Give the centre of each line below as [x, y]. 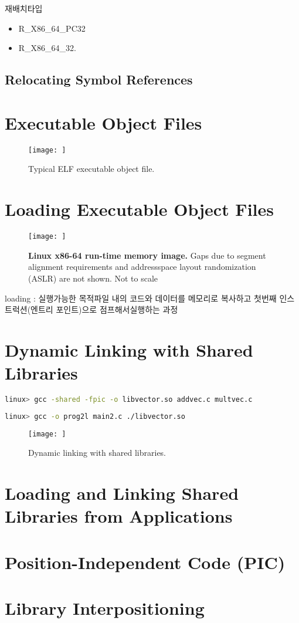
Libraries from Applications [119, 516]
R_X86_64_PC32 [52, 28]
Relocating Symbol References [99, 79]
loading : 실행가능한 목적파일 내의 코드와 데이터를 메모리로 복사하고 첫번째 [141, 298]
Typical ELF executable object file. [91, 169]
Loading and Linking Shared [122, 493]
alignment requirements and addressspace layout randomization [142, 267]
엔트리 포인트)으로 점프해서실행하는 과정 [104, 309]
